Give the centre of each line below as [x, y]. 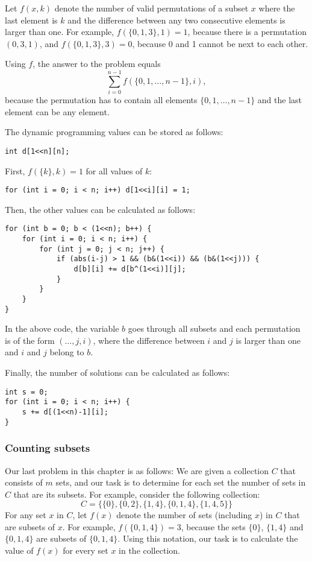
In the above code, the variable [62, 328]
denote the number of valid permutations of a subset [151, 8]
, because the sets [213, 526]
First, [15, 170]
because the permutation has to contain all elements [101, 100]
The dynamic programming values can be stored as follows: [114, 132]
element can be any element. [57, 111]
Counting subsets [48, 448]
